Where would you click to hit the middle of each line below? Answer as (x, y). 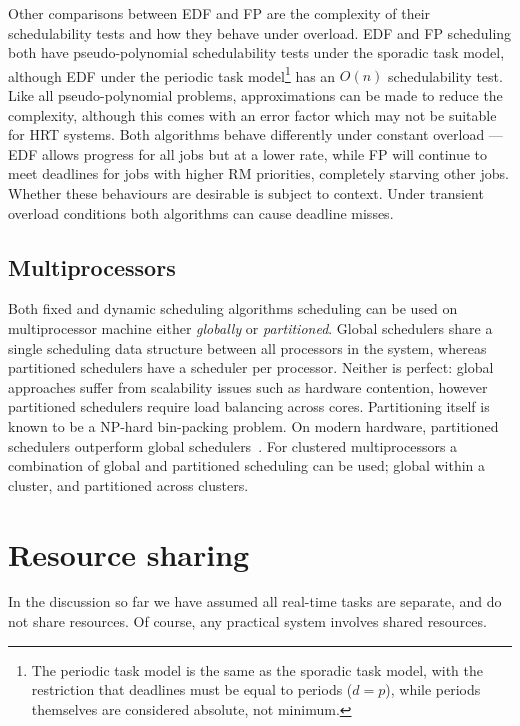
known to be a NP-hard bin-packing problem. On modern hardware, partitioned (253, 425)
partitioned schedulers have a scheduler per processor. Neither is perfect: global (251, 367)
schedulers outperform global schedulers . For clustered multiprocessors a (233, 445)
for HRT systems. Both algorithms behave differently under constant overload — (255, 134)
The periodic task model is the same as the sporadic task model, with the (257, 669)
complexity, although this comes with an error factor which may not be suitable (252, 114)
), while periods (433, 689)
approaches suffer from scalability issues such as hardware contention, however (248, 386)
